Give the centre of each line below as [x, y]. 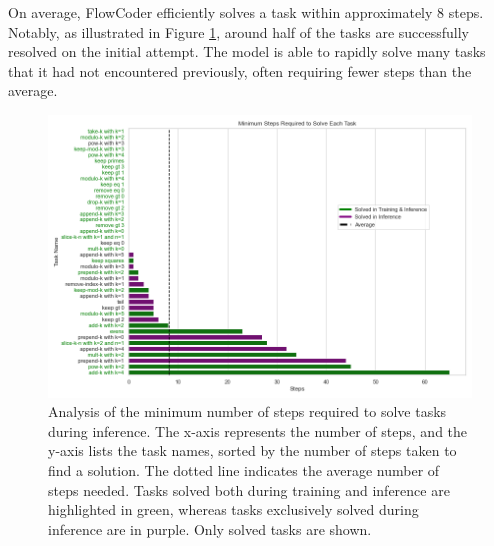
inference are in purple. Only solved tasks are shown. [210, 528]
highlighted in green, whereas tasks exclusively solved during [233, 509]
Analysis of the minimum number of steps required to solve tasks [247, 411]
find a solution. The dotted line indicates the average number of [244, 470]
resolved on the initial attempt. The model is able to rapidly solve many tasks [247, 51]
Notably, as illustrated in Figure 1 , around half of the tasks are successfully [238, 31]
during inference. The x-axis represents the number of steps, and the [258, 430]
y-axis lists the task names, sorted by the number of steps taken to [252, 450]
